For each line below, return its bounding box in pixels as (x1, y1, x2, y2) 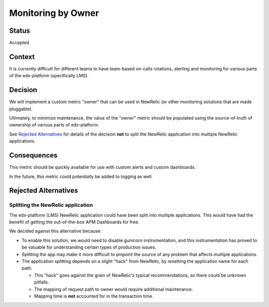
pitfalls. (34, 279, 49, 285)
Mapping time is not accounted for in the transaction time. (34, 293, 154, 299)
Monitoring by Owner (9, 7, 99, 18)
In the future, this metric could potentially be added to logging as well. (9, 173, 153, 179)
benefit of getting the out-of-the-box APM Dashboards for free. (9, 219, 139, 225)
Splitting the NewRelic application (9, 202, 93, 209)
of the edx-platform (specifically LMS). (9, 73, 89, 79)
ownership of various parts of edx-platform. (9, 122, 99, 128)
